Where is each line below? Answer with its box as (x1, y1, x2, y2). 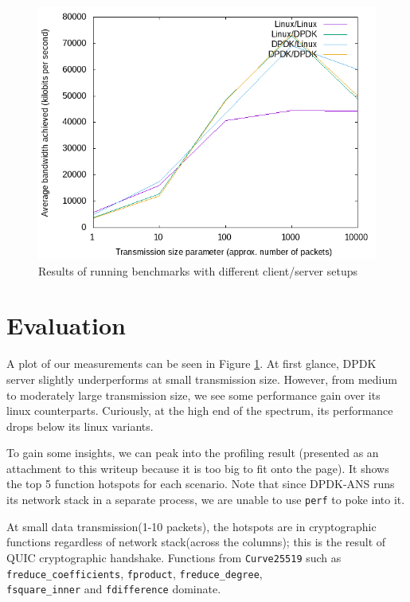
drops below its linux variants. (6, 417, 154, 434)
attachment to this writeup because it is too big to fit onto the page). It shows (6, 459, 389, 476)
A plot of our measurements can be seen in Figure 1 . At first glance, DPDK (6, 355, 377, 372)
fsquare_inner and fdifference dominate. (6, 580, 221, 597)
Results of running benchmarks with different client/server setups (38, 262, 358, 279)
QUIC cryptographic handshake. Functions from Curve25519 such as (6, 549, 342, 565)
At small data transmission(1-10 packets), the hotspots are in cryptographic (6, 518, 377, 534)
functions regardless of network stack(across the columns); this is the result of (6, 534, 386, 550)
